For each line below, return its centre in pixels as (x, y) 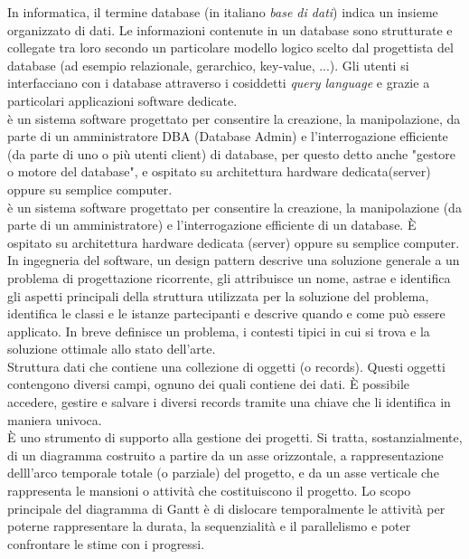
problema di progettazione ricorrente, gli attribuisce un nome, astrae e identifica (229, 277)
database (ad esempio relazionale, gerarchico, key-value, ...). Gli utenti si (208, 65)
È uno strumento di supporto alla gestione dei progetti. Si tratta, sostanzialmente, (235, 437)
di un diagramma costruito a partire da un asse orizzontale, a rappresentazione (225, 455)
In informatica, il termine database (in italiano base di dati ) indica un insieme (223, 12)
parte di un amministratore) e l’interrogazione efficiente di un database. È (212, 225)
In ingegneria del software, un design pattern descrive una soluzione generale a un (234, 260)
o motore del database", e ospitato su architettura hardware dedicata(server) (219, 171)
